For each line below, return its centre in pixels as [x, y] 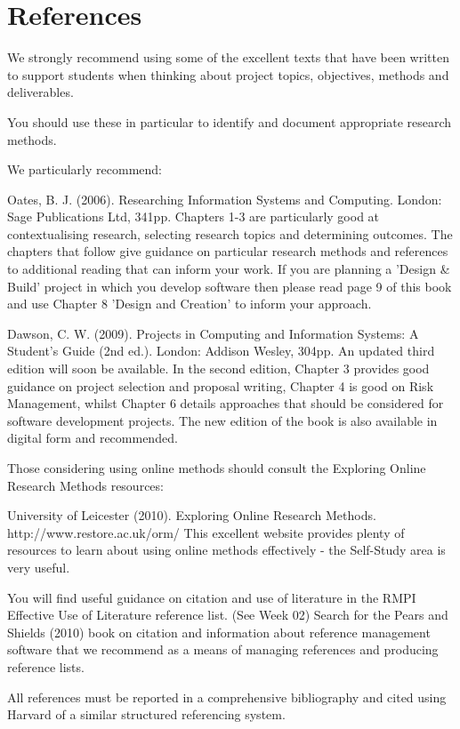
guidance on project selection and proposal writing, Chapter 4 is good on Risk [221, 385]
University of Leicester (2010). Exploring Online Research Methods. [192, 515]
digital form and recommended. [93, 438]
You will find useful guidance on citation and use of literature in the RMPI [212, 597]
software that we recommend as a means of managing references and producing [223, 649]
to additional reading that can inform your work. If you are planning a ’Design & [229, 269]
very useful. [39, 567]
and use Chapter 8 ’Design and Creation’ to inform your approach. [190, 304]
